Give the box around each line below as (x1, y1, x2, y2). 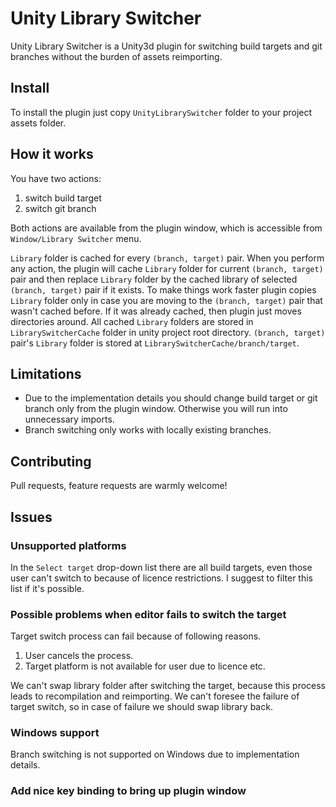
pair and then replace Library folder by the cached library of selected (10, 273, 298, 285)
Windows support (10, 726, 100, 740)
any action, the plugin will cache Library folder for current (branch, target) (10, 262, 324, 274)
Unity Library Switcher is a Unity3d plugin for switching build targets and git (10, 40, 323, 52)
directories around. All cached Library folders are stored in (10, 315, 254, 327)
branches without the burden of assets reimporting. (10, 50, 223, 62)
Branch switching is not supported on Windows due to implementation (10, 748, 300, 761)
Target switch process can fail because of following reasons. (10, 630, 262, 642)
